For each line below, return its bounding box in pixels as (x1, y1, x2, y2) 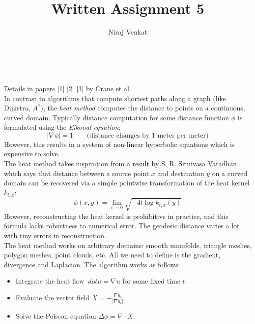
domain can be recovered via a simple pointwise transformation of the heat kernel (4, 178, 250, 188)
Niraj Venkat (108, 27, 147, 37)
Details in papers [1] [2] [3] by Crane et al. (4, 83, 131, 93)
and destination (157, 168, 204, 178)
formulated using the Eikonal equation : (4, 122, 121, 132)
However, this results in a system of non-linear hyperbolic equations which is (4, 139, 235, 149)
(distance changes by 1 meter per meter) (86, 132, 209, 139)
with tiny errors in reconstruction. (4, 230, 107, 241)
